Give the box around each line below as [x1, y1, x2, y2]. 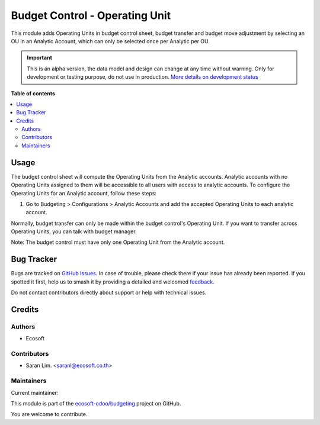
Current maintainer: [11, 389, 59, 396]
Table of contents [11, 89, 56, 97]
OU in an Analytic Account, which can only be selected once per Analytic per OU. [11, 37, 210, 44]
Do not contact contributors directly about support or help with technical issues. [11, 289, 207, 296]
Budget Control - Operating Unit [11, 9, 171, 22]
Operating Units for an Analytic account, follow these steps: [11, 189, 157, 197]
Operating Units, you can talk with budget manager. [11, 228, 137, 235]
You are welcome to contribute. [11, 411, 88, 418]
